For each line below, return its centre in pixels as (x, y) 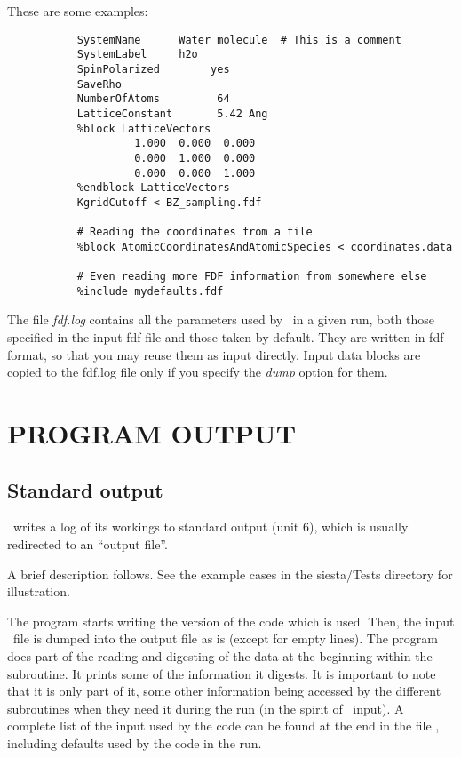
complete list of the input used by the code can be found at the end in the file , (223, 726)
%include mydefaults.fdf (150, 291)
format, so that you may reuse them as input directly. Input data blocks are (214, 354)
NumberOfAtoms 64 (153, 99)
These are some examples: (78, 11)
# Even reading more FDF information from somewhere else (252, 277)
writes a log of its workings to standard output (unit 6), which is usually (211, 527)
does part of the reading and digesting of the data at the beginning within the (220, 655)
